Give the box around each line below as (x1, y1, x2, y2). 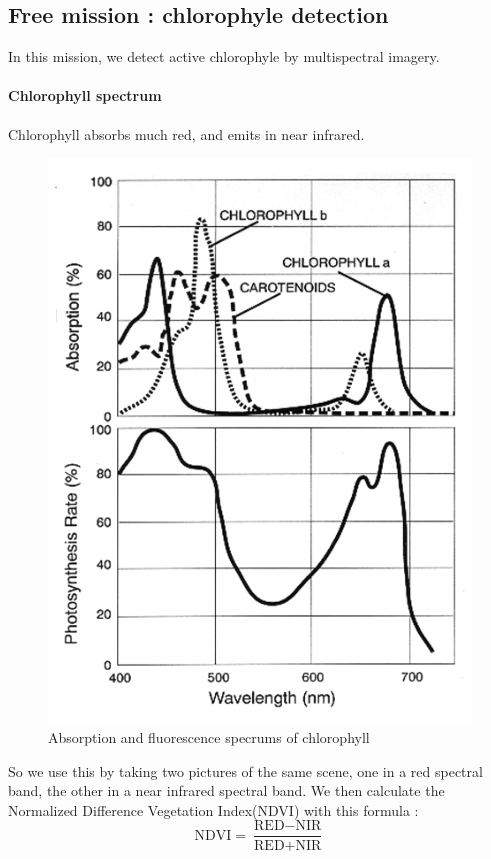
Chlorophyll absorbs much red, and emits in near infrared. (8, 123, 365, 144)
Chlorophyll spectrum (8, 85, 162, 106)
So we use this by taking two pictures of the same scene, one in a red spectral (8, 760, 483, 781)
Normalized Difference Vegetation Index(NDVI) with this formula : (8, 799, 419, 820)
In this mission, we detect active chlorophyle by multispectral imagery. (8, 46, 440, 67)
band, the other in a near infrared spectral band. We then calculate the (8, 780, 445, 801)
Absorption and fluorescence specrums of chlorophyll (48, 727, 370, 748)
